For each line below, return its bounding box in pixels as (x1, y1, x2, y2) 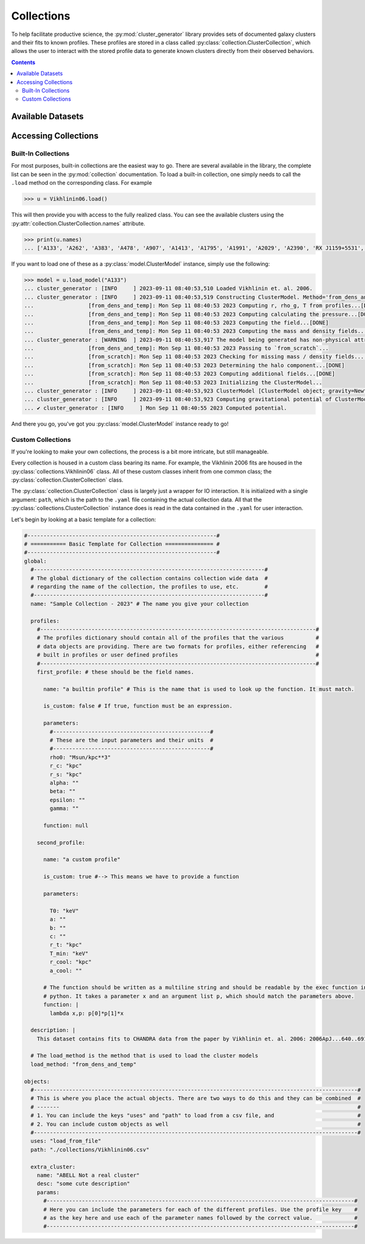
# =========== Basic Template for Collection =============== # (24, 541, 220, 548)
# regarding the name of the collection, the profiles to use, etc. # (30, 583, 268, 590)
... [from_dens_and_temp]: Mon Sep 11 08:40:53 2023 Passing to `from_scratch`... (24, 345, 329, 352)
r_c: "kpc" (49, 762, 82, 769)
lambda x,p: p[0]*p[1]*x (49, 1009, 124, 1017)
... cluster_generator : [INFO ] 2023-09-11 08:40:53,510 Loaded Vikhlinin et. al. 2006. (24, 285, 313, 292)
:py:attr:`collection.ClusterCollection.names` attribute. (11, 219, 145, 227)
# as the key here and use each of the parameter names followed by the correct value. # (43, 1214, 358, 1221)
